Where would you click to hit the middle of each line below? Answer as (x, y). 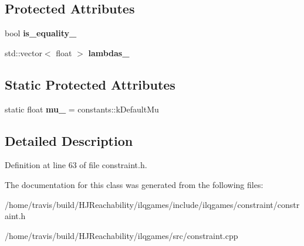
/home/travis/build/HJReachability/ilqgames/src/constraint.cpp (121, 235)
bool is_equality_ (41, 33)
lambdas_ (109, 52)
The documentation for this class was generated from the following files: (134, 184)
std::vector (23, 52)
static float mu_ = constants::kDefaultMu (82, 109)
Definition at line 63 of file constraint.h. (76, 165)
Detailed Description (69, 140)
